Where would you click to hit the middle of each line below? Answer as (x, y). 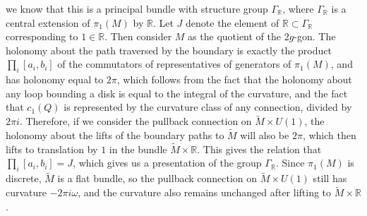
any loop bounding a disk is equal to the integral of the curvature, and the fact (177, 93)
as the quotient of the (235, 36)
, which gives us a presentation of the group (167, 163)
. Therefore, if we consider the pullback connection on (136, 121)
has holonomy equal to (55, 79)
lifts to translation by (52, 149)
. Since (290, 163)
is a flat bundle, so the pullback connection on (157, 178)
